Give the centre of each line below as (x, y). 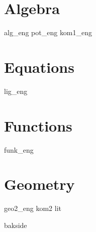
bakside (16, 225)
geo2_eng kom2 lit (33, 208)
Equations (39, 67)
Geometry (39, 184)
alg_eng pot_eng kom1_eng (48, 32)
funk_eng (19, 149)
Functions (38, 125)
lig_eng (16, 91)
